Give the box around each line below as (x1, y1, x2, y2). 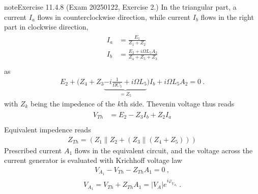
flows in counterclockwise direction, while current (37, 11, 191, 22)
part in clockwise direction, (4, 21, 89, 32)
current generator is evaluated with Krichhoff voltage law (4, 155, 182, 165)
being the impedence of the (31, 98, 116, 109)
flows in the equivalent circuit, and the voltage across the (74, 145, 253, 155)
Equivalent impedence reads (4, 124, 91, 135)
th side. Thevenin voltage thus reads (121, 98, 235, 109)
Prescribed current (4, 145, 62, 155)
